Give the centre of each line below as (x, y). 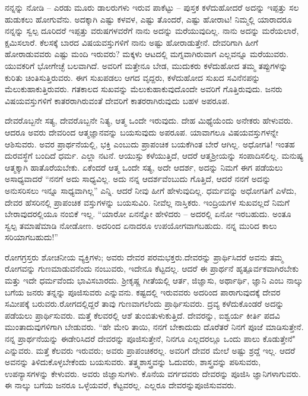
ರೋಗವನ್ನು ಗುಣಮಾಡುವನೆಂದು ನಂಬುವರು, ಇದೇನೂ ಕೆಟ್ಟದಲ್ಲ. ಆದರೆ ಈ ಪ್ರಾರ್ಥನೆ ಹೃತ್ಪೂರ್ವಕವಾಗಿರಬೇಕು (152, 268)
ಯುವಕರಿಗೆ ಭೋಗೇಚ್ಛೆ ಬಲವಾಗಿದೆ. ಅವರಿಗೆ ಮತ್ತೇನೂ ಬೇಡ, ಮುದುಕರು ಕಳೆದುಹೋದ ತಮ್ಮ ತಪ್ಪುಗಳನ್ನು (146, 65)
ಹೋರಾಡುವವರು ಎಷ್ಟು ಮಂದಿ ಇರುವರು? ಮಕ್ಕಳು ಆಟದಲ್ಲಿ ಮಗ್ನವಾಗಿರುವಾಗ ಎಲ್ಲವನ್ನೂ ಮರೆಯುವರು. (147, 54)
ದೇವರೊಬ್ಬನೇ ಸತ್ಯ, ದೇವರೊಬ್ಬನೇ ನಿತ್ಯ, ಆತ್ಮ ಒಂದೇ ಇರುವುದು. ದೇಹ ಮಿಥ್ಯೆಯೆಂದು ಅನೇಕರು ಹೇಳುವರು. (149, 120)
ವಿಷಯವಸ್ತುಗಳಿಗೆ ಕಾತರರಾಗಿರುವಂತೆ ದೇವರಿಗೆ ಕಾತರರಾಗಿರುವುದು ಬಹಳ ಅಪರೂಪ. (117, 100)
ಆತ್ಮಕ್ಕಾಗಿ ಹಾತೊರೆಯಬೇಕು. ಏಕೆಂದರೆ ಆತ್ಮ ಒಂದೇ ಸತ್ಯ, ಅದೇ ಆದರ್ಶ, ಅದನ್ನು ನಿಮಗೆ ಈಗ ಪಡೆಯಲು (144, 167)
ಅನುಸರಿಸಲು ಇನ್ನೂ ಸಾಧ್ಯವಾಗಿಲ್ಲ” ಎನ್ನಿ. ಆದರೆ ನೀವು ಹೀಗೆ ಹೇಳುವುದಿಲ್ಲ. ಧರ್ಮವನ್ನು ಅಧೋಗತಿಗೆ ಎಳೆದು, (151, 190)
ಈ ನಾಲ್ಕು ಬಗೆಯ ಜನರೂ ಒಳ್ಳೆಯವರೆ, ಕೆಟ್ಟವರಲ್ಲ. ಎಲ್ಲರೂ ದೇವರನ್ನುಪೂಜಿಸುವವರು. (121, 385)
